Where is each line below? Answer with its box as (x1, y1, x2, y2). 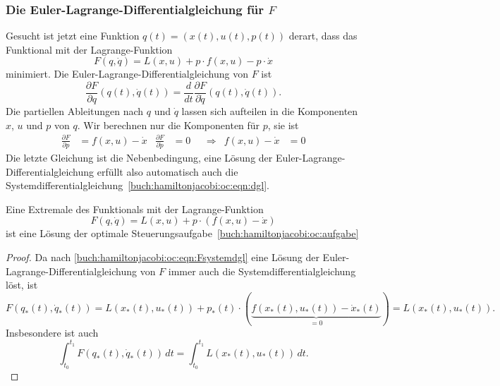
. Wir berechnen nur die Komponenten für (77, 117, 260, 132)
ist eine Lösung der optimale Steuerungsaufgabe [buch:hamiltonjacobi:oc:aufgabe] (6, 226, 359, 241)
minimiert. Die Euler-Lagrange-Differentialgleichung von (6, 66, 248, 81)
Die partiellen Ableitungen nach (6, 104, 144, 119)
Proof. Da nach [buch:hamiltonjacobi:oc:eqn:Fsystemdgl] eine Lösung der (6, 250, 319, 265)
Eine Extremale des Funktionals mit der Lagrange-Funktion (6, 201, 264, 216)
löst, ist (6, 277, 38, 292)
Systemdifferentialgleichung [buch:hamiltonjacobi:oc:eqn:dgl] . (6, 178, 269, 193)
